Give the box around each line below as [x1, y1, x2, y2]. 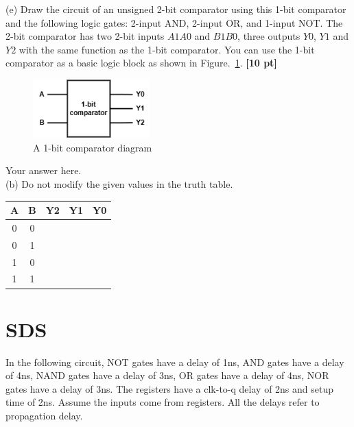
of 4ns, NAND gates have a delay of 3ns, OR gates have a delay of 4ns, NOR [5, 368, 329, 382]
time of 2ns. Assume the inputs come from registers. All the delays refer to [5, 395, 320, 409]
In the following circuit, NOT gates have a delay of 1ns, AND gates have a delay [5, 354, 344, 369]
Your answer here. [5, 163, 82, 178]
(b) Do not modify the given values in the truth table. [5, 176, 233, 191]
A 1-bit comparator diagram [33, 140, 152, 154]
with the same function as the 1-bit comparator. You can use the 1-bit [19, 42, 315, 56]
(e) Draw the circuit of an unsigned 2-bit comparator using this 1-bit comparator [5, 2, 346, 16]
